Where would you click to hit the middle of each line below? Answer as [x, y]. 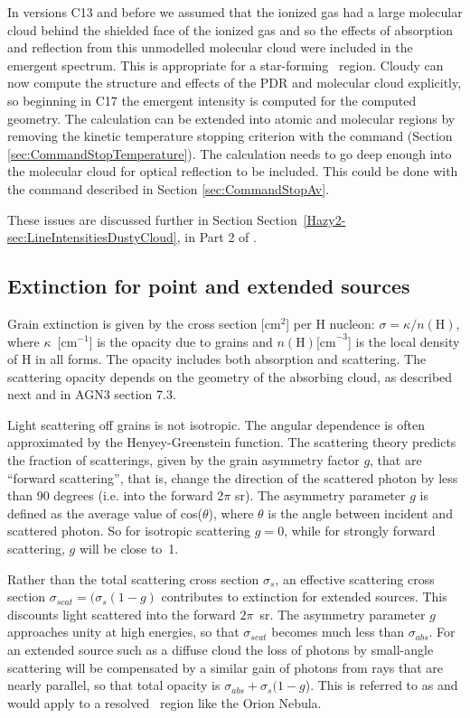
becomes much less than [338, 632]
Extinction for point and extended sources [209, 286]
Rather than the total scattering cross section [133, 578]
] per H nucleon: [330, 323]
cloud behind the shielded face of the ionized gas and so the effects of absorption [230, 29]
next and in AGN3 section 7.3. [92, 394]
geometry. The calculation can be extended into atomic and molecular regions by [231, 118]
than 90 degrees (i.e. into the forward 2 [116, 495]
